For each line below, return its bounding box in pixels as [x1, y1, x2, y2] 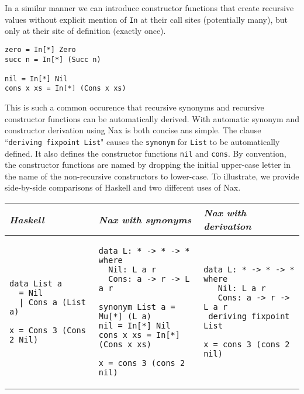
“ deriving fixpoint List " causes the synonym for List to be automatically [5, 135, 280, 147]
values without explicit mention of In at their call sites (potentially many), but [5, 13, 288, 25]
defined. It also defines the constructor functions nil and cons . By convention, [5, 147, 286, 159]
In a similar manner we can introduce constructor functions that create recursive [5, 2, 294, 13]
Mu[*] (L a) [98, 312, 151, 321]
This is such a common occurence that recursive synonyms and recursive [5, 101, 264, 113]
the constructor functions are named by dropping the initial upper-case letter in [5, 158, 291, 171]
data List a [9, 279, 63, 288]
